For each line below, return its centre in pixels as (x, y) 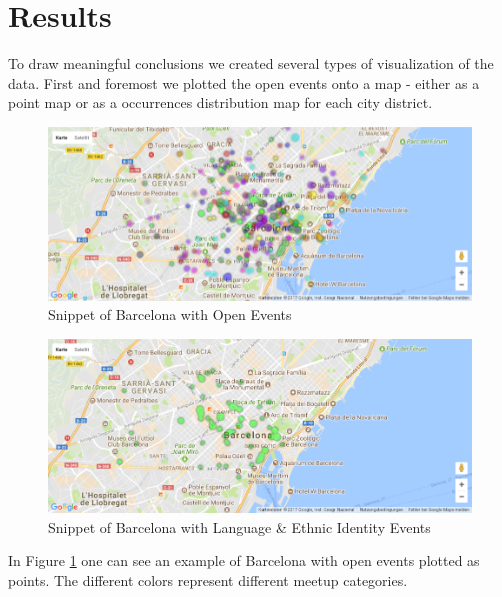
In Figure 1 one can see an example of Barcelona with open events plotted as (244, 560)
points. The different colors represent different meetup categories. (208, 579)
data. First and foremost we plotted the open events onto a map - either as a (244, 82)
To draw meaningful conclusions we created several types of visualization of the (251, 63)
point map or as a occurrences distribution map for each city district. (220, 102)
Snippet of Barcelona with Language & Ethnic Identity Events (239, 526)
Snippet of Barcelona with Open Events (170, 314)
